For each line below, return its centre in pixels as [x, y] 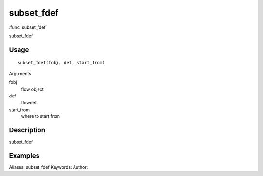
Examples [24, 155]
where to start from [41, 116]
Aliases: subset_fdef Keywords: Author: [48, 167]
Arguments [20, 73]
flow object [32, 89]
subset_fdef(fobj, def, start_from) [61, 63]
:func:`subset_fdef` [28, 27]
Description [27, 130]
